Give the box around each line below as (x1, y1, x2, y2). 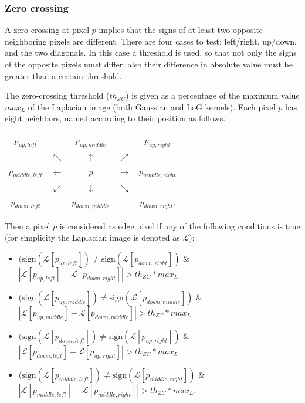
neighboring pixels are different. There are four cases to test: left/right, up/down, (5, 35, 297, 47)
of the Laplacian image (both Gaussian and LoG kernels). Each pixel (28, 100, 276, 113)
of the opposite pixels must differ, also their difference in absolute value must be (5, 58, 293, 70)
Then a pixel (5, 219, 50, 232)
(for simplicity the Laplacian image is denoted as (5, 231, 180, 243)
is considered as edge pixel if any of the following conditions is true (59, 219, 300, 232)
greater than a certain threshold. (5, 69, 122, 82)
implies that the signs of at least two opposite (99, 23, 263, 36)
